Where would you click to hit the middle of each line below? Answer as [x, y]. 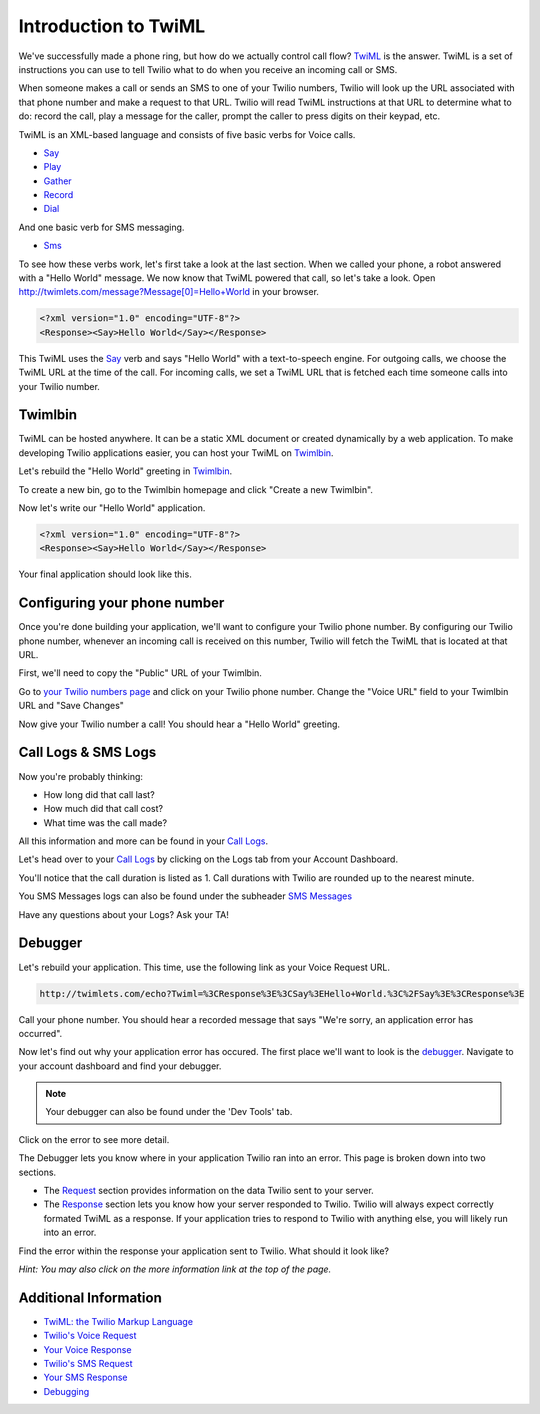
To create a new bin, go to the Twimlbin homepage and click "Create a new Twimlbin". [196, 489]
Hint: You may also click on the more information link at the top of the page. [175, 1269]
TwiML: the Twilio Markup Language [118, 1321]
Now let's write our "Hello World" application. [112, 508]
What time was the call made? [105, 822]
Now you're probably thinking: [81, 776]
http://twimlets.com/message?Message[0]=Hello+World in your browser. [169, 292]
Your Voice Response [87, 1349]
